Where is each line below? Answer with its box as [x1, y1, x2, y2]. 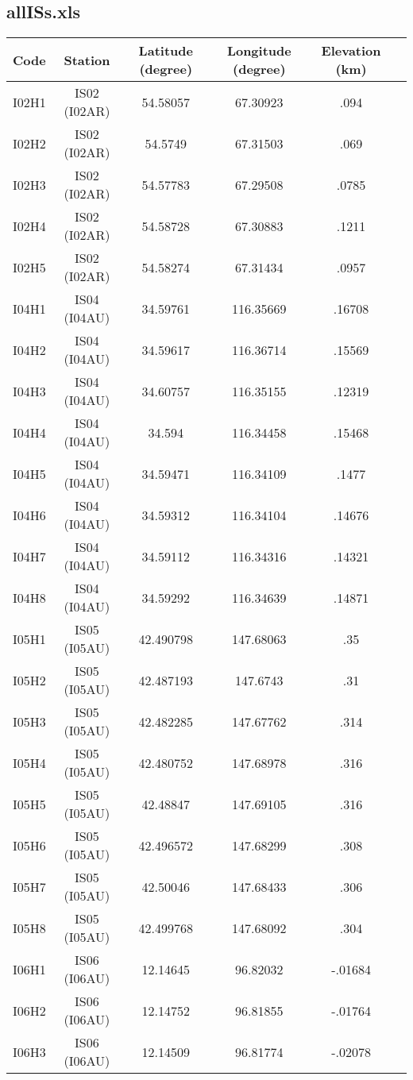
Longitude [226, 41, 291, 60]
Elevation [321, 41, 381, 60]
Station [64, 50, 110, 69]
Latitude [138, 41, 193, 60]
